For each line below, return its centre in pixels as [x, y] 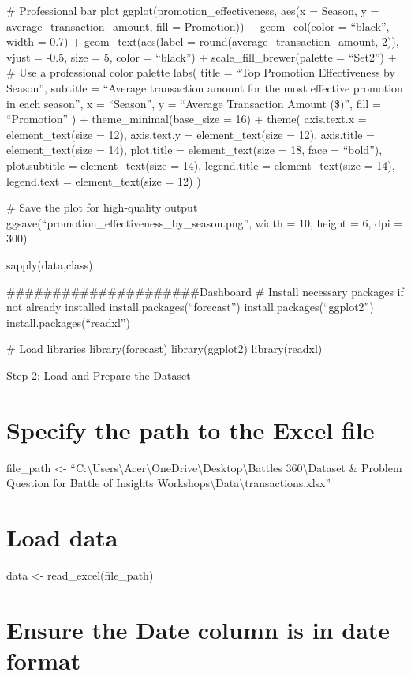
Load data [62, 537]
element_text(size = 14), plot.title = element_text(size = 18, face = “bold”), [194, 150]
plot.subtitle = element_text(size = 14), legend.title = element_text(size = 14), [201, 165]
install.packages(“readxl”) [68, 322]
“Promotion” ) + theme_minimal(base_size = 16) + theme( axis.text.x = [187, 119]
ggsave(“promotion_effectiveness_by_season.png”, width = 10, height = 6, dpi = [205, 222]
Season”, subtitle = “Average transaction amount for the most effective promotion [205, 87]
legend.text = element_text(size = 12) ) [104, 180]
